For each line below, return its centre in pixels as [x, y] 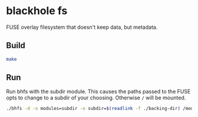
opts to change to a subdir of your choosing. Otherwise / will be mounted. [96, 98]
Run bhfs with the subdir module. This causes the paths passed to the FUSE [98, 92]
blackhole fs [37, 11]
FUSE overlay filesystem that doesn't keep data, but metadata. [82, 27]
